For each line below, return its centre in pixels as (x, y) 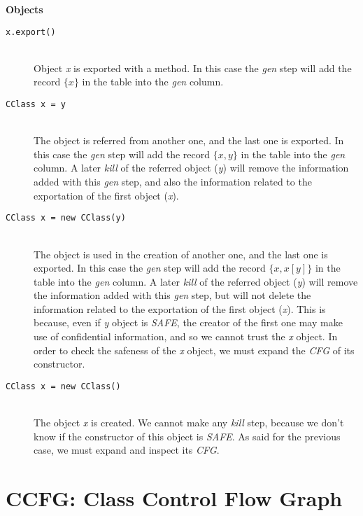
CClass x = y (36, 105)
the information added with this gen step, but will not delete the (172, 295)
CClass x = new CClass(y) (66, 218)
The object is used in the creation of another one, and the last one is (181, 254)
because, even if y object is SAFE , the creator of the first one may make (188, 322)
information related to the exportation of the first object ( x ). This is (180, 308)
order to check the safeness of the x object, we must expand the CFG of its (194, 350)
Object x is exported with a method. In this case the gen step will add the (193, 68)
